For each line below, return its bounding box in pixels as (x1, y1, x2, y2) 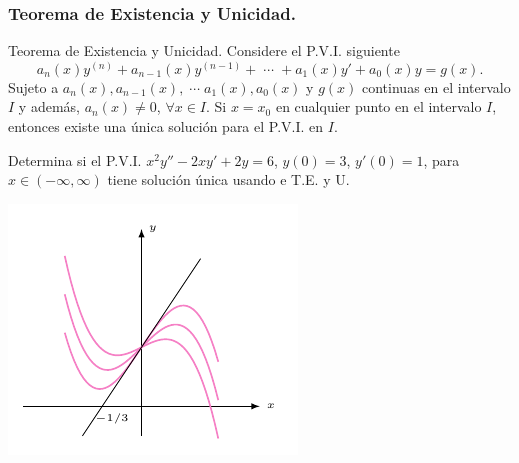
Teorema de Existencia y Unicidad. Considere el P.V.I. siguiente (8, 40, 400, 61)
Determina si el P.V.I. (8, 149, 142, 170)
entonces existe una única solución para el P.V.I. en (8, 116, 324, 137)
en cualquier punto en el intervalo (275, 96, 482, 117)
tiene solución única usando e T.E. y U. (107, 169, 350, 190)
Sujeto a (8, 76, 59, 97)
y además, (18, 96, 80, 117)
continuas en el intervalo (362, 76, 511, 97)
